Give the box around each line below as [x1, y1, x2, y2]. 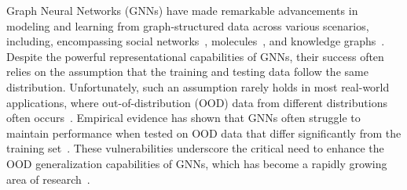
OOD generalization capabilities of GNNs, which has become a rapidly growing [6, 155, 387, 171]
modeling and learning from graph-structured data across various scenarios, [6, 17, 369, 34]
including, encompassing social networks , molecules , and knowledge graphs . [6, 33, 385, 49]
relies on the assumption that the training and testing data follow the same [6, 63, 368, 80]
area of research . [6, 170, 90, 187]
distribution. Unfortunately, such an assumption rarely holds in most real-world [6, 78, 390, 95]
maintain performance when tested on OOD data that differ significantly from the [6, 124, 401, 141]
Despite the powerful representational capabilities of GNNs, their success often [6, 48, 384, 64]
